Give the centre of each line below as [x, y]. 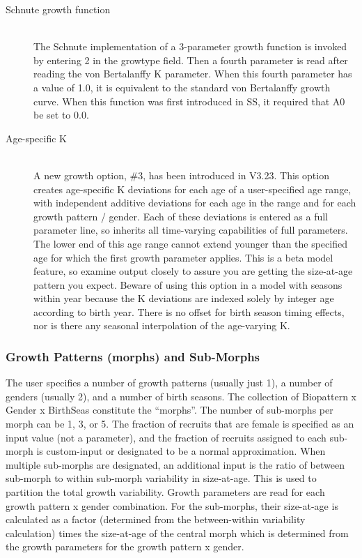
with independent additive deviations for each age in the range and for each [195, 203]
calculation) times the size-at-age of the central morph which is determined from [177, 533]
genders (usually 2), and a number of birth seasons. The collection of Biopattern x [181, 396]
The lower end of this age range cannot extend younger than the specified [190, 243]
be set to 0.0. [61, 115]
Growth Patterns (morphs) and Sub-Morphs [133, 356]
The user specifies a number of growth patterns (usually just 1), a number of [169, 383]
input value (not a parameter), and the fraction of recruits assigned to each [166, 437]
